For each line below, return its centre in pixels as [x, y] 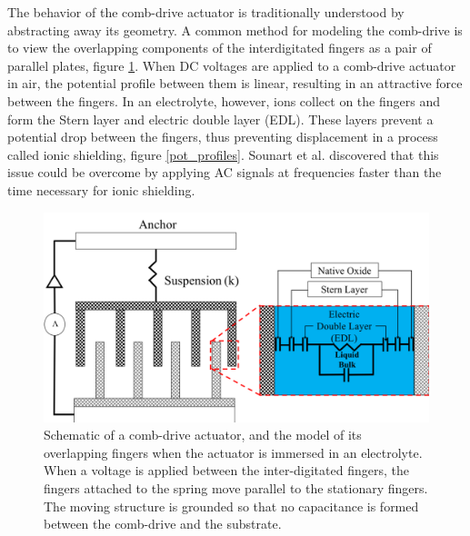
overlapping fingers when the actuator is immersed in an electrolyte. [233, 452]
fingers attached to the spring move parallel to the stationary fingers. [236, 487]
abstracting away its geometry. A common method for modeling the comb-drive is [235, 30]
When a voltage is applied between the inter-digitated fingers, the [226, 470]
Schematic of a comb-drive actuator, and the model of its [203, 435]
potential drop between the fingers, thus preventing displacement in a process [223, 137]
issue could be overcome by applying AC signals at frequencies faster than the [225, 172]
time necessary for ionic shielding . [101, 189]
